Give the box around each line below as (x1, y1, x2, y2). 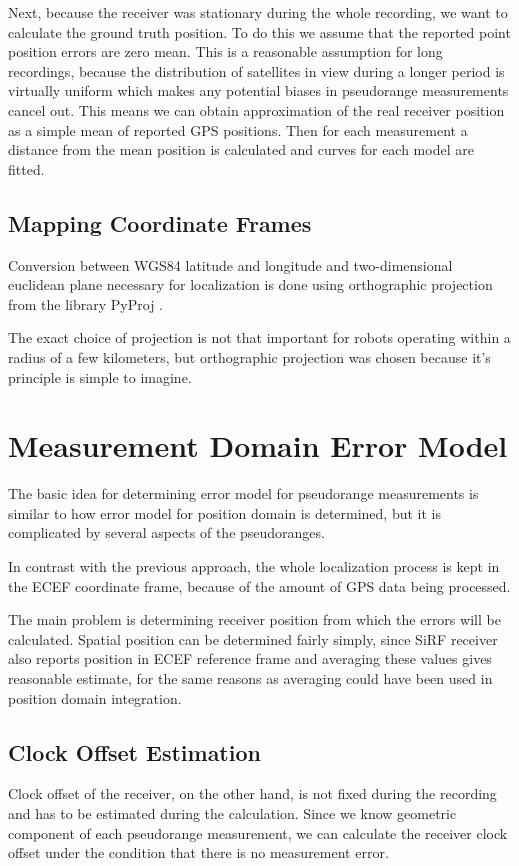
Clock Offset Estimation (8, 736, 261, 767)
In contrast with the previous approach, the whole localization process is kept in (8, 556, 500, 577)
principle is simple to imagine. (8, 366, 192, 387)
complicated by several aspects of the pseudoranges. (8, 522, 325, 543)
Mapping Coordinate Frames (8, 207, 312, 238)
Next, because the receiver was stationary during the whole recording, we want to (8, 2, 508, 22)
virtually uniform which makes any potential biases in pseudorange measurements (8, 80, 509, 101)
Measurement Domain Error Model (8, 425, 508, 466)
